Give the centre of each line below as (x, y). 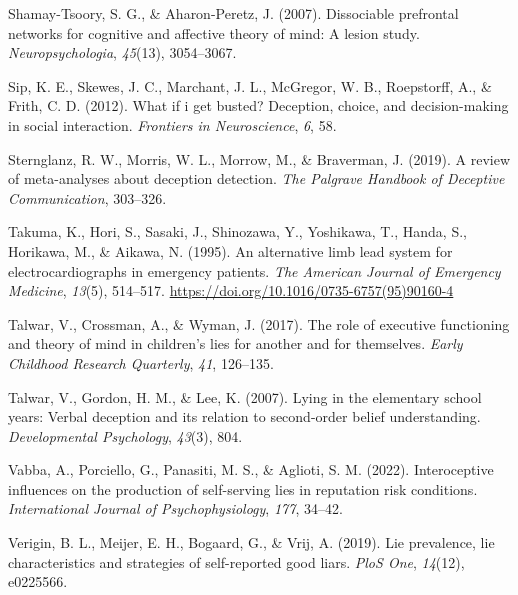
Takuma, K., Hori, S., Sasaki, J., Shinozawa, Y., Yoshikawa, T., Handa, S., (237, 231)
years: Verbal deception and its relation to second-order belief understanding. (244, 416)
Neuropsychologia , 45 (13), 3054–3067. (122, 52)
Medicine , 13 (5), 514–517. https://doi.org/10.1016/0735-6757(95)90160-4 (231, 290)
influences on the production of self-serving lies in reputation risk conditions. (243, 488)
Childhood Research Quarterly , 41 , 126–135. (141, 362)
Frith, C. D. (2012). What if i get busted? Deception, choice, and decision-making (258, 105)
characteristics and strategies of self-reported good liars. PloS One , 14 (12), (236, 561)
